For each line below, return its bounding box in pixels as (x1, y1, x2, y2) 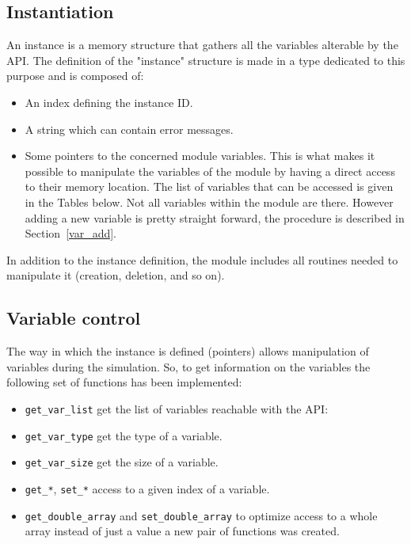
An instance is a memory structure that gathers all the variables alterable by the (6, 36, 398, 53)
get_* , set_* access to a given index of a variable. (25, 480, 270, 496)
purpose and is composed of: (6, 67, 144, 84)
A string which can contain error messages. (25, 120, 234, 137)
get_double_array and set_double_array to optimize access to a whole (25, 507, 378, 523)
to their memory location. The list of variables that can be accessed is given (25, 178, 394, 195)
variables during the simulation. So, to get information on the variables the (6, 358, 371, 375)
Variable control (6, 306, 141, 330)
